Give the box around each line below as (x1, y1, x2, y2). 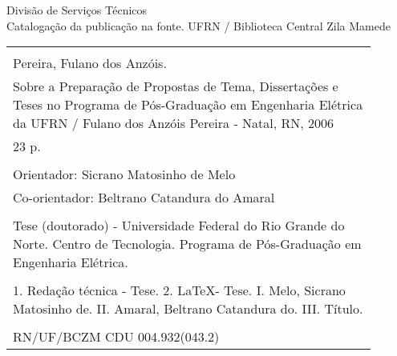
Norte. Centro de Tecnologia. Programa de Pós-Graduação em (13, 234, 362, 254)
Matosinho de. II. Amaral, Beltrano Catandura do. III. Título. (13, 299, 363, 318)
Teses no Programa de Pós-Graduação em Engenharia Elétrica (13, 95, 363, 114)
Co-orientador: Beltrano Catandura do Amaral (13, 188, 275, 207)
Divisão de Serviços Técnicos (6, 2, 148, 18)
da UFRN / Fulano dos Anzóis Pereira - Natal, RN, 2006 (13, 114, 334, 133)
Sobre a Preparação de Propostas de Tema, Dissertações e (13, 77, 338, 96)
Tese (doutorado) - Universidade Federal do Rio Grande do (13, 216, 345, 235)
